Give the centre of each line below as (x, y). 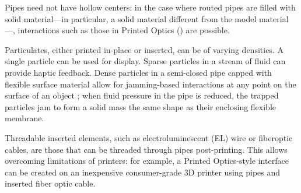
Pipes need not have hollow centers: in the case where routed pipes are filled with (150, 7)
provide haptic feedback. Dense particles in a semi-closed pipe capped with (138, 72)
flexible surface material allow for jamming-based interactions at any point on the (150, 84)
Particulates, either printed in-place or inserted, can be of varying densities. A (144, 49)
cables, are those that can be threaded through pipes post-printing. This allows (146, 149)
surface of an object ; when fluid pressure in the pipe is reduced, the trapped (142, 95)
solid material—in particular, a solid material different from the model (131, 18)
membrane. (24, 118)
